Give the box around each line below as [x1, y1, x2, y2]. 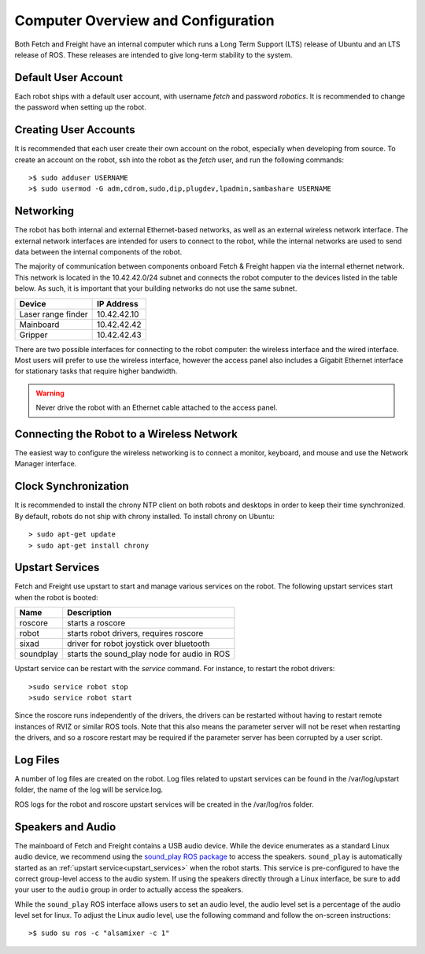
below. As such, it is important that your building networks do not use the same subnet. [14, 284, 297, 293]
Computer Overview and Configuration [14, 12, 275, 29]
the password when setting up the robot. [14, 102, 147, 112]
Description [67, 607, 112, 618]
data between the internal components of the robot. [14, 247, 183, 256]
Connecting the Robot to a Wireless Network [14, 427, 238, 440]
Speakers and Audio [14, 820, 116, 833]
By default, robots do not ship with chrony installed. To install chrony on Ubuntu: [14, 511, 275, 521]
